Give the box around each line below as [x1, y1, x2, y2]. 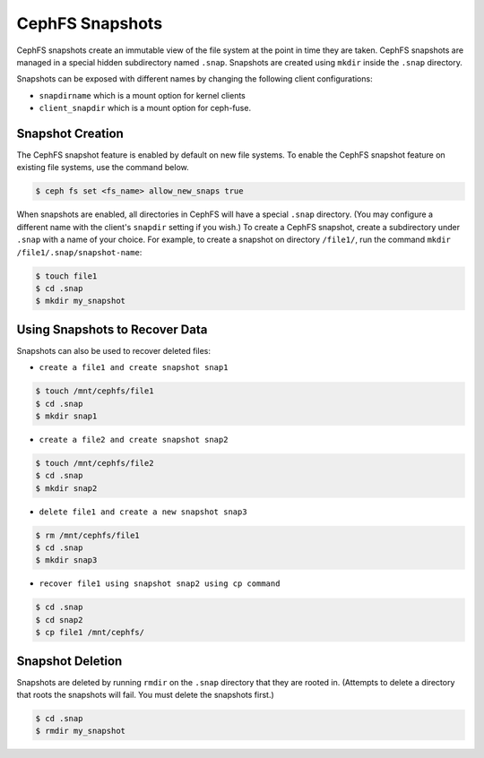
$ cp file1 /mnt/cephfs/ [35, 627, 145, 638]
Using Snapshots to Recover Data [16, 322, 208, 337]
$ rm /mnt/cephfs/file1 [35, 530, 141, 540]
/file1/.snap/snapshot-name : [16, 246, 143, 257]
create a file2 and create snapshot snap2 [39, 435, 229, 444]
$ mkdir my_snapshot [35, 296, 125, 306]
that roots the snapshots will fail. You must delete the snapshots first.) [16, 690, 275, 701]
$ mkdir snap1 [35, 410, 98, 421]
